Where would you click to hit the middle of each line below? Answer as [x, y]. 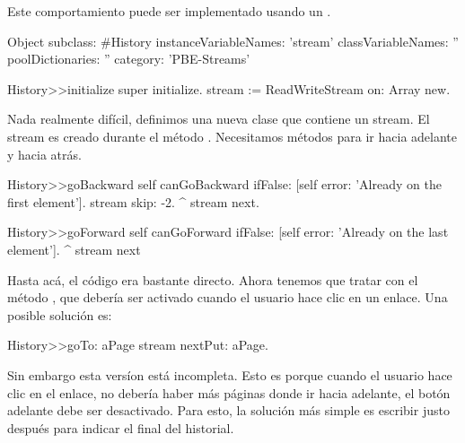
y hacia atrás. [44, 154]
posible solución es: [60, 314]
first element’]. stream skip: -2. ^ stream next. [133, 201]
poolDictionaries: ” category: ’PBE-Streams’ [129, 59]
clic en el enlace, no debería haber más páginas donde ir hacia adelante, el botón [229, 392]
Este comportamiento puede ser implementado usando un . [169, 11]
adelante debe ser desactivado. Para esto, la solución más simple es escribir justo [228, 410]
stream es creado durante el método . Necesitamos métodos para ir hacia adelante [232, 136]
